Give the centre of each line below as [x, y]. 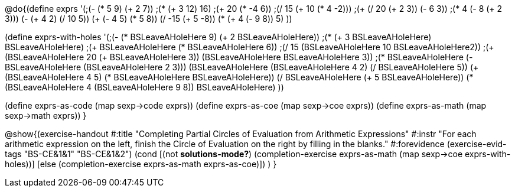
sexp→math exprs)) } [46, 115]
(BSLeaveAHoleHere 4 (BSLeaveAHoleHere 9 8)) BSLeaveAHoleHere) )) [144, 87]
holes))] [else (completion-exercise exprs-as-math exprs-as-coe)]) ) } [141, 164]
